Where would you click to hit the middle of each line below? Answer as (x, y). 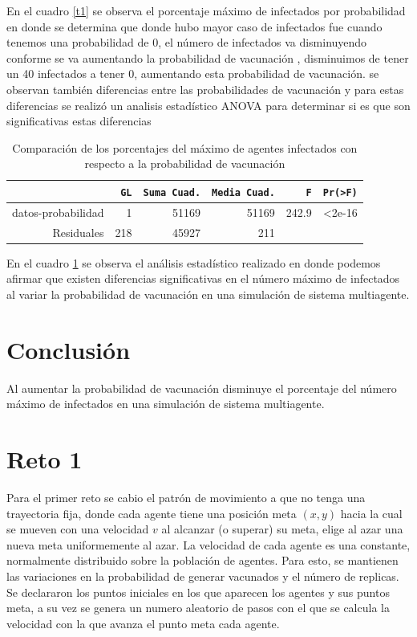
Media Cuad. (243, 192)
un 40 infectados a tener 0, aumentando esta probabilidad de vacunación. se (193, 73)
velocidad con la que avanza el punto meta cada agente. (143, 623)
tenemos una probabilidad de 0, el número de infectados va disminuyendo (187, 42)
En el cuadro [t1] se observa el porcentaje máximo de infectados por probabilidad (206, 10)
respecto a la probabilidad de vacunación (185, 163)
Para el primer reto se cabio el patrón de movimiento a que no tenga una (186, 497)
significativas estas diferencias (79, 121)
